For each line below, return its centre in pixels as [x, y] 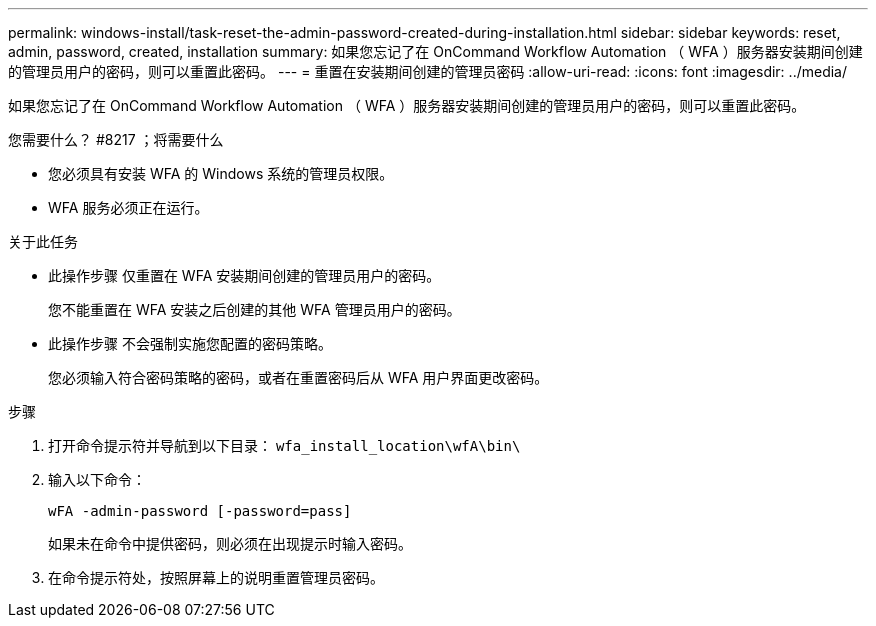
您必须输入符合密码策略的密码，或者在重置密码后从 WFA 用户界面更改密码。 [298, 377]
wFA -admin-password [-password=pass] [200, 511]
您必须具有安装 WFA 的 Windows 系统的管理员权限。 [221, 173]
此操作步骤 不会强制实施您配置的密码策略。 [190, 343]
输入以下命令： [97, 479]
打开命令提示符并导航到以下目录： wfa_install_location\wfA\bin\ [284, 445]
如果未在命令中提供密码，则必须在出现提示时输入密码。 [230, 543]
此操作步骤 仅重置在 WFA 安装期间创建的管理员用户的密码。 [244, 275]
